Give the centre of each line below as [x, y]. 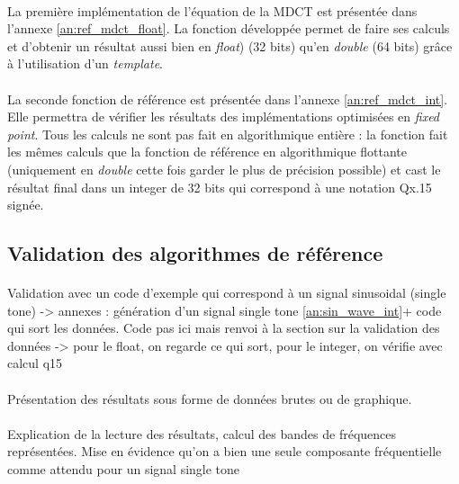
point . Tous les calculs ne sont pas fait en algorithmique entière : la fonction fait [228, 134]
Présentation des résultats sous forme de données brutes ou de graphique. [210, 398]
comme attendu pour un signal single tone [124, 469]
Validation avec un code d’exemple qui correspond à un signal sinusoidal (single [227, 293]
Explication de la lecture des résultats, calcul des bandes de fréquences [202, 433]
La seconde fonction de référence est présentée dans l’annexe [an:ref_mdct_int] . [228, 99]
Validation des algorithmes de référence [195, 253]
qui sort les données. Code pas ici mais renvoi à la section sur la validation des [224, 328]
